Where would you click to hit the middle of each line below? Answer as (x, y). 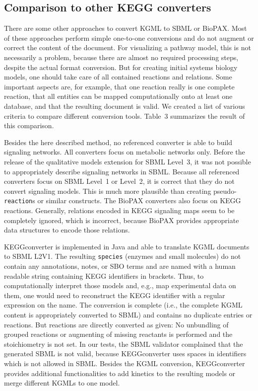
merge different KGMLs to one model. (62, 383)
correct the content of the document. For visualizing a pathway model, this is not (128, 47)
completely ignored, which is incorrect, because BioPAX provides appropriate (122, 220)
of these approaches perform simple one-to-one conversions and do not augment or (129, 38)
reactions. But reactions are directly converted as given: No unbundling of (116, 324)
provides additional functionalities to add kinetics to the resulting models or (120, 373)
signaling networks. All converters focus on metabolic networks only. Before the (125, 152)
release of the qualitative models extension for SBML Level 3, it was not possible (128, 161)
